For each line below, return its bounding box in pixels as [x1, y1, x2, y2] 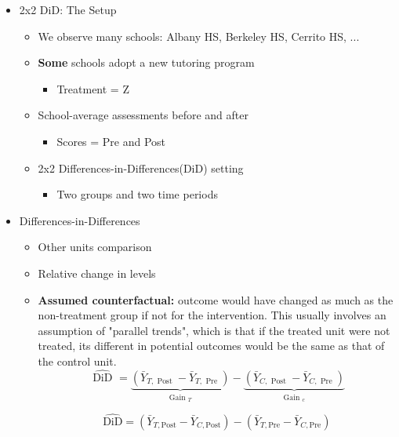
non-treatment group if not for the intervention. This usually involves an [38, 307, 386, 323]
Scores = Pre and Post [56, 133, 166, 149]
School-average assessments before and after [38, 107, 249, 123]
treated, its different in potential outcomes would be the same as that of [38, 337, 385, 354]
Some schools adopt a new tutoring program [38, 54, 255, 71]
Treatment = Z [56, 80, 129, 97]
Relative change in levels [38, 264, 156, 281]
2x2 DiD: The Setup [19, 2, 117, 17]
